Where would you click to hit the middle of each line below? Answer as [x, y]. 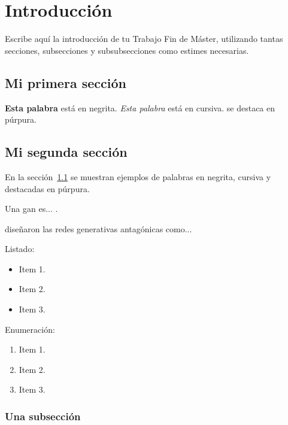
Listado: [20, 249]
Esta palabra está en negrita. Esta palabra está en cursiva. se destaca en [140, 107]
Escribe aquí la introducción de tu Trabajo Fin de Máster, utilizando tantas [144, 39]
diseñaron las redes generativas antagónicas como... [98, 228]
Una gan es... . [31, 209]
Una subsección [43, 416]
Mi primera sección [66, 82]
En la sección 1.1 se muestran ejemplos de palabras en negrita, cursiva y [138, 176]
